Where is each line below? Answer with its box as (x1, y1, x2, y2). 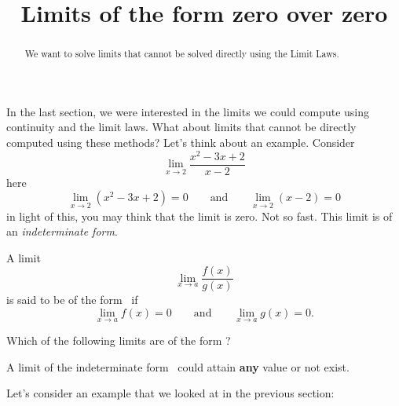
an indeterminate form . (6, 223, 118, 240)
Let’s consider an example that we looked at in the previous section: (6, 385, 335, 401)
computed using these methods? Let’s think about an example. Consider (6, 134, 355, 151)
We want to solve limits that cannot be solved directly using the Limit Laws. (24, 47, 339, 60)
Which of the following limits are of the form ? (6, 332, 231, 349)
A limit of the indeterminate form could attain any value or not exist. (6, 358, 350, 375)
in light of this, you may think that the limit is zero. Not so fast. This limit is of (6, 207, 393, 224)
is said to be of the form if (6, 291, 138, 308)
